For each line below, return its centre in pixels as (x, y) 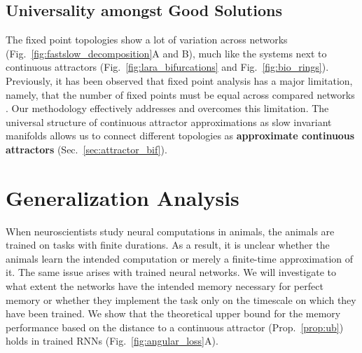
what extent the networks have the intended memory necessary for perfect (165, 286)
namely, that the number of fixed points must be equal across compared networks (180, 94)
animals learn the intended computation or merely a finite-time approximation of (180, 258)
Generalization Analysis (123, 197)
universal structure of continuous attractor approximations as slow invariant (169, 122)
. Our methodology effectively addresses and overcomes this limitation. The (167, 108)
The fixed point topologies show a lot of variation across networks (147, 40)
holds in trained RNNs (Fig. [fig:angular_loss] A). (112, 341)
